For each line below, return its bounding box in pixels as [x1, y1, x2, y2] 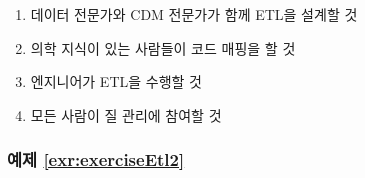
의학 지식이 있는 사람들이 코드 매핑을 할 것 [30, 37, 296, 58]
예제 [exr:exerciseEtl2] [7, 147, 185, 172]
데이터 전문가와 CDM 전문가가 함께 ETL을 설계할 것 [30, 4, 358, 24]
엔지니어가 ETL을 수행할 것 [30, 71, 202, 92]
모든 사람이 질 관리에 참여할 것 [30, 104, 222, 125]
